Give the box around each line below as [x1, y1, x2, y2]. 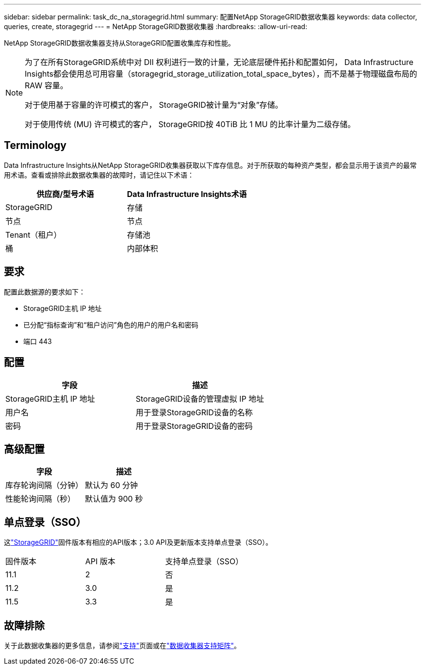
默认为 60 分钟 [85, 480, 138, 490]
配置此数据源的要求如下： [4, 287, 85, 296]
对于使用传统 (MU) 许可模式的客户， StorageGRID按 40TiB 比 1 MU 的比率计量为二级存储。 [25, 119, 356, 129]
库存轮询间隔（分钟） [5, 480, 83, 490]
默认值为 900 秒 [85, 494, 143, 504]
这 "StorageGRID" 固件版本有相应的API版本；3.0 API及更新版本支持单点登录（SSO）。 [4, 538, 273, 547]
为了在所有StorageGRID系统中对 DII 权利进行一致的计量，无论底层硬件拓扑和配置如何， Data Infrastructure [25, 57, 413, 67]
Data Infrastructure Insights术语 [127, 189, 247, 199]
